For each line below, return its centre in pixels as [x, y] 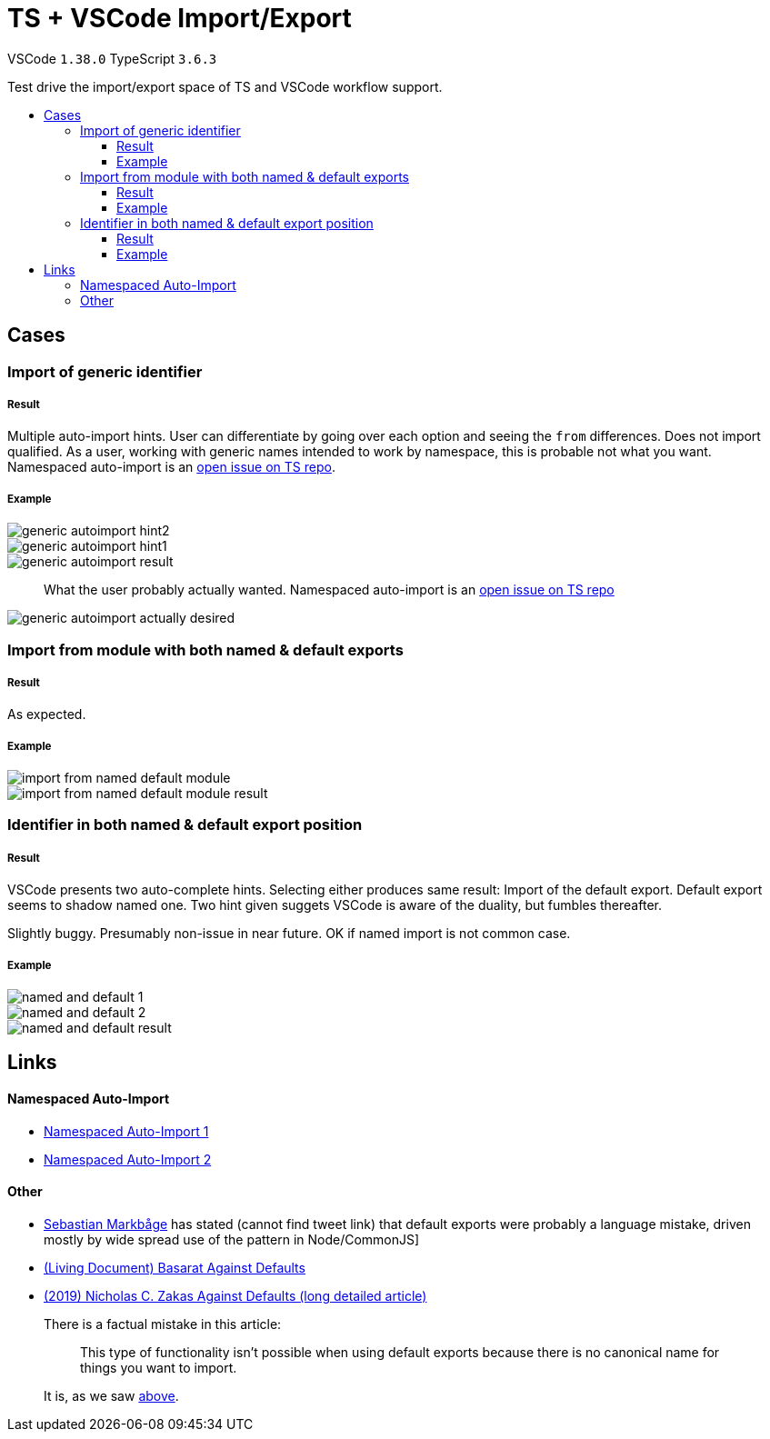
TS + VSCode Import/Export [180, 18]
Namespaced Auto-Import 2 [128, 1159]
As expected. [47, 715]
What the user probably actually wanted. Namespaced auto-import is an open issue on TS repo [329, 590]
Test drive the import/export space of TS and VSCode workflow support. [225, 86]
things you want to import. [159, 1367]
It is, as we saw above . [111, 1395]
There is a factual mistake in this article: [163, 1324]
